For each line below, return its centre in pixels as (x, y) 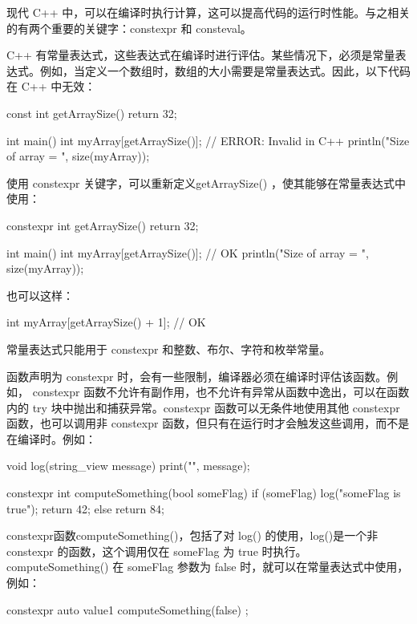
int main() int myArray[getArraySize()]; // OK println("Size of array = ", (188, 252)
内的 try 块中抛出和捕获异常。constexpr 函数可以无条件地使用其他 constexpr (203, 407)
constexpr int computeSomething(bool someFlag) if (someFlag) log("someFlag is (204, 493)
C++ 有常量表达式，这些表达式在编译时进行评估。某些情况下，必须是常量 (201, 55)
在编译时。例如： (51, 438)
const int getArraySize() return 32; (92, 113)
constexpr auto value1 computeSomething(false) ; (128, 609)
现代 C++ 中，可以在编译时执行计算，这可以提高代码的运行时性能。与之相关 (208, 12)
